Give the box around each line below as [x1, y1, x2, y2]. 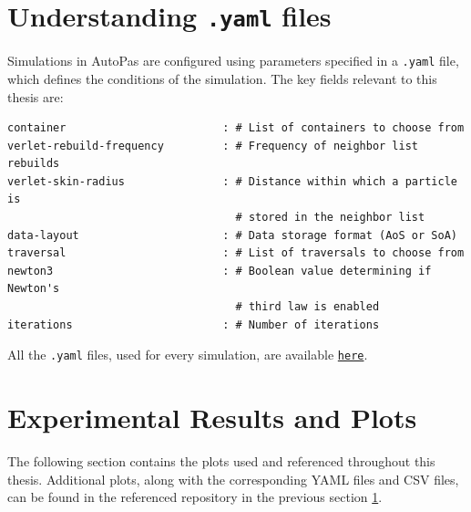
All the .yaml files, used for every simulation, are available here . [7, 345, 368, 364]
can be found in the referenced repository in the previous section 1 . [7, 487, 383, 507]
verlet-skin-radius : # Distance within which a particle [7, 174, 457, 188]
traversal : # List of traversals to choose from [7, 246, 465, 260]
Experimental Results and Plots [7, 399, 417, 436]
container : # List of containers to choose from [7, 121, 465, 135]
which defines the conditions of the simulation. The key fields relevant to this [7, 68, 437, 88]
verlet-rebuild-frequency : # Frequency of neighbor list [7, 139, 419, 152]
